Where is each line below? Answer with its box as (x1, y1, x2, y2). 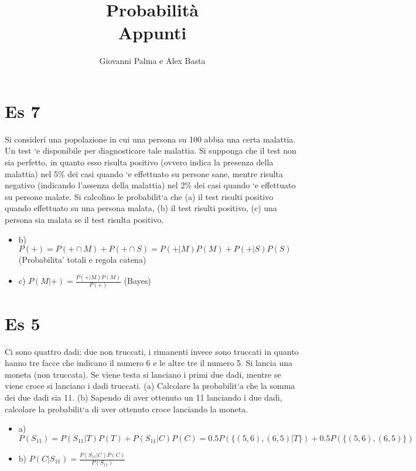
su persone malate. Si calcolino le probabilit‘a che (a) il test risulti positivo (5, 190, 274, 202)
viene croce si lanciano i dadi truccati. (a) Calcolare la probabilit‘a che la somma (5, 379, 295, 392)
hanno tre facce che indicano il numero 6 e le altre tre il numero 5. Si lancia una (5, 357, 292, 369)
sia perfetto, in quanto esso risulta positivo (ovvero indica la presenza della (5, 156, 274, 168)
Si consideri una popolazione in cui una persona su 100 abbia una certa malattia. (5, 133, 296, 145)
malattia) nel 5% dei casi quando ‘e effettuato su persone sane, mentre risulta (5, 167, 283, 179)
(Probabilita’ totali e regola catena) (18, 253, 146, 266)
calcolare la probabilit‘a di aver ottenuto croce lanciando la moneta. (5, 402, 248, 415)
